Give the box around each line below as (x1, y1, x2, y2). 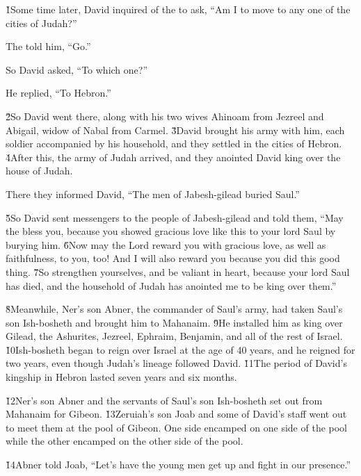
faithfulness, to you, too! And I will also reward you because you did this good (6, 251, 340, 265)
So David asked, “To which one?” (6, 62, 148, 76)
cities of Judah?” (6, 15, 77, 30)
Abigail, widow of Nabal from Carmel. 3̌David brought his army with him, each (6, 122, 345, 137)
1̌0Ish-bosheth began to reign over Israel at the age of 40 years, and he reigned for (6, 342, 355, 356)
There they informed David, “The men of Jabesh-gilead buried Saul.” (6, 186, 300, 201)
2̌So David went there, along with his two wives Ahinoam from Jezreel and (6, 108, 324, 123)
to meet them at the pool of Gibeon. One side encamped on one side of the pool (6, 420, 348, 434)
